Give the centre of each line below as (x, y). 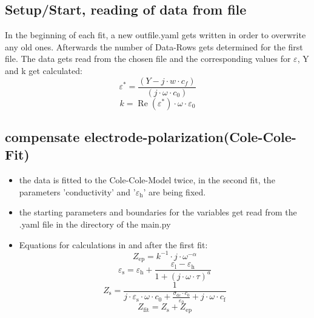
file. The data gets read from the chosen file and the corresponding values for (148, 59)
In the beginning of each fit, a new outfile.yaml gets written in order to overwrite (155, 35)
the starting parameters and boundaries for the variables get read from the (158, 212)
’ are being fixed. (175, 191)
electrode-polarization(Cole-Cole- (190, 137)
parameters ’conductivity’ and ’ (77, 191)
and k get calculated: (44, 70)
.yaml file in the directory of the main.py (95, 224)
